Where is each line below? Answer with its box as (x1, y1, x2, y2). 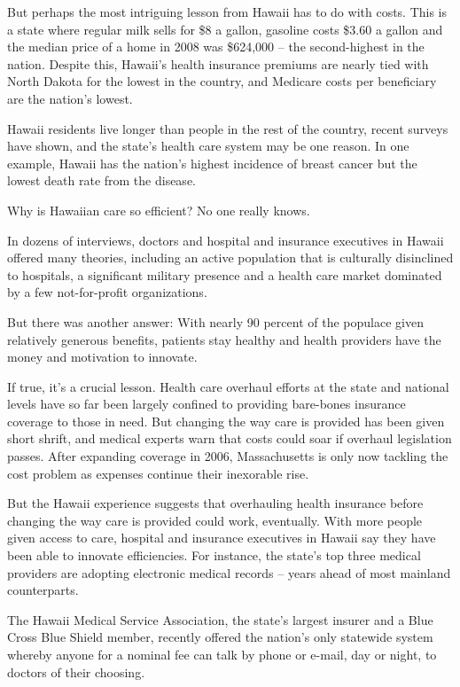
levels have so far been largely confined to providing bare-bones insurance (7, 394, 406, 413)
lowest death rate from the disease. (7, 171, 196, 190)
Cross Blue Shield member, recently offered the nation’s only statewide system (7, 628, 433, 646)
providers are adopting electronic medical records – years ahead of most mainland (7, 563, 451, 582)
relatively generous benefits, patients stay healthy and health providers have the (7, 330, 441, 348)
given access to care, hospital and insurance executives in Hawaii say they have (7, 528, 436, 547)
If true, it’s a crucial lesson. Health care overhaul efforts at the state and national (7, 377, 449, 395)
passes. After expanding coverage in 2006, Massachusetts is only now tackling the (7, 447, 448, 465)
